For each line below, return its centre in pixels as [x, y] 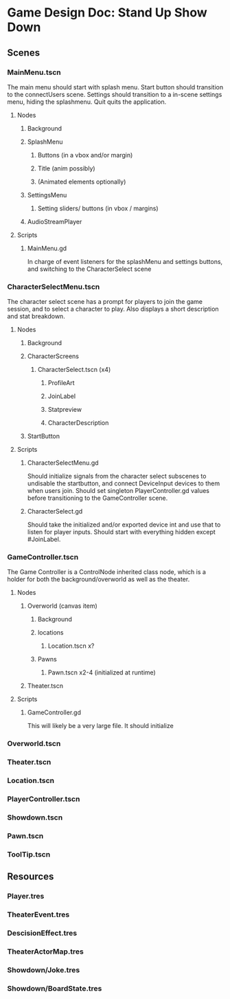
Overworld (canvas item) [62, 606]
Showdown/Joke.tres [44, 969]
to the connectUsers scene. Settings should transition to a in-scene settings [115, 94]
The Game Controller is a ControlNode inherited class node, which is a [106, 572]
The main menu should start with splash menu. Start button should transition [115, 87]
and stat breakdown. [36, 316]
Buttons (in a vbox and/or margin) [85, 155]
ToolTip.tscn [29, 854]
